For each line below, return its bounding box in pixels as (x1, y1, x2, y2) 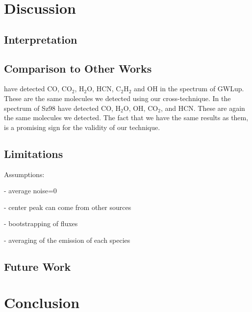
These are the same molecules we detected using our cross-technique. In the (4, 93, 231, 103)
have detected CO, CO (4, 83, 72, 94)
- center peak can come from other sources (4, 202, 131, 212)
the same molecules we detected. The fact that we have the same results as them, (4, 112, 249, 123)
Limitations (4, 146, 63, 161)
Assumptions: (4, 169, 45, 179)
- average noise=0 (4, 185, 57, 196)
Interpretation (4, 31, 77, 47)
